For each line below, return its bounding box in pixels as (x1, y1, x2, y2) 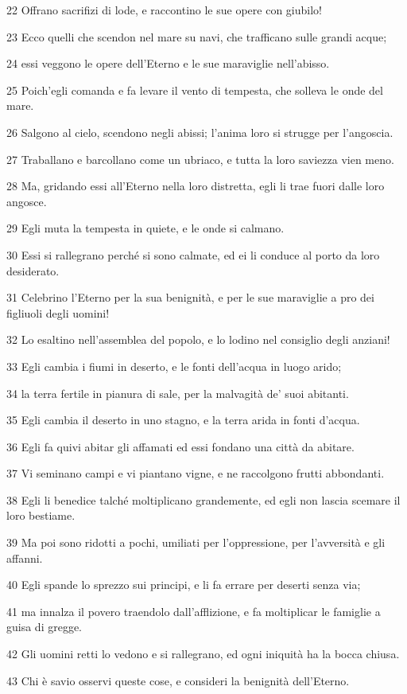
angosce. (6, 193, 47, 209)
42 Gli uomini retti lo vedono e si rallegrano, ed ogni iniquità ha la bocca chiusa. (6, 645, 400, 662)
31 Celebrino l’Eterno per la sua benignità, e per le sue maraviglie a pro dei (6, 289, 374, 306)
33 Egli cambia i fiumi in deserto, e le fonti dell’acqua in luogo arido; (6, 357, 342, 374)
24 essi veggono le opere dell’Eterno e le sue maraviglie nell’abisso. (6, 55, 330, 72)
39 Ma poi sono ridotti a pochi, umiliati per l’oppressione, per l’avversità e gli (6, 534, 386, 551)
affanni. (6, 549, 43, 566)
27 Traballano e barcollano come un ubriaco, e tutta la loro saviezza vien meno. (6, 150, 394, 167)
